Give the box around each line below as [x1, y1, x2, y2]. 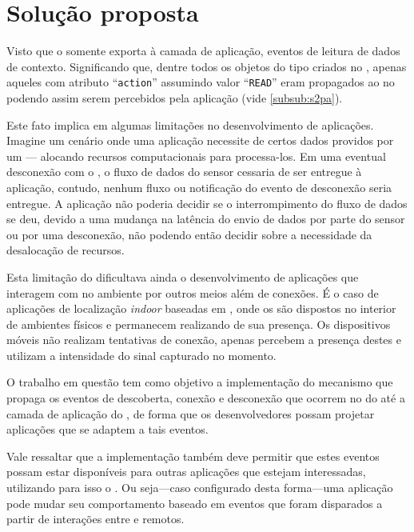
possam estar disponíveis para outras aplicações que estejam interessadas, [6, 463, 366, 480]
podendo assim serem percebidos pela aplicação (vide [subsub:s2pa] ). [6, 89, 343, 106]
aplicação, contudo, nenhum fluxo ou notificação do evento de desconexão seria [6, 178, 392, 195]
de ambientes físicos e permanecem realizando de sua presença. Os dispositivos [6, 315, 391, 332]
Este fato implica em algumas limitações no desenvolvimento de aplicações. [6, 116, 374, 133]
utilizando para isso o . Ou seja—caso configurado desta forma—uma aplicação [6, 479, 393, 496]
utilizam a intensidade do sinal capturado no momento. [6, 346, 277, 363]
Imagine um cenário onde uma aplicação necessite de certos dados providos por [6, 132, 394, 149]
